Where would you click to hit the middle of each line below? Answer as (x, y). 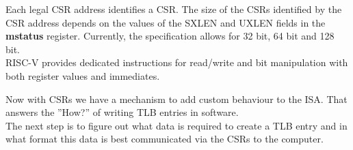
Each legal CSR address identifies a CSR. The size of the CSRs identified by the (174, 9)
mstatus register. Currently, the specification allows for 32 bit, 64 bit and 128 (170, 36)
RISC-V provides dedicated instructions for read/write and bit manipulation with (177, 62)
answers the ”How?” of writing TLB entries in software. (122, 112)
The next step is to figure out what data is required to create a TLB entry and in (176, 125)
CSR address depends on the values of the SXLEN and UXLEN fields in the (166, 22)
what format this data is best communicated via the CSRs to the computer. (165, 139)
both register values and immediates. (83, 75)
